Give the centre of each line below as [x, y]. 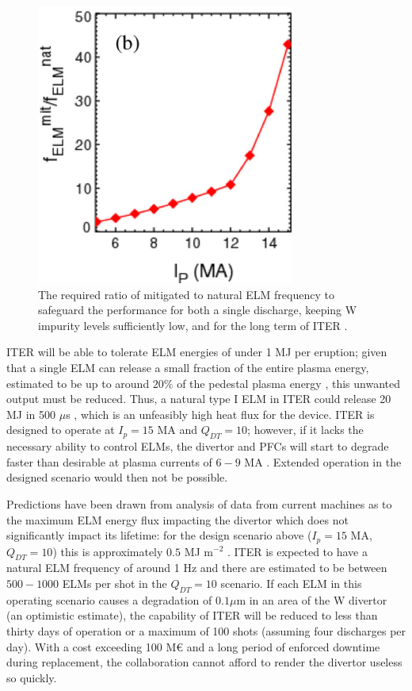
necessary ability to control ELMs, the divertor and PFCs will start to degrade [198, 446]
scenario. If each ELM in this [291, 583]
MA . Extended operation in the [323, 461]
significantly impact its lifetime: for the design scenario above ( [159, 535]
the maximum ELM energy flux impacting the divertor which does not [177, 519]
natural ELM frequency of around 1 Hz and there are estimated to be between [197, 568]
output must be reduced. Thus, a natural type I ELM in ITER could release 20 [199, 399]
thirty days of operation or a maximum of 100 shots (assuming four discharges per [206, 630]
